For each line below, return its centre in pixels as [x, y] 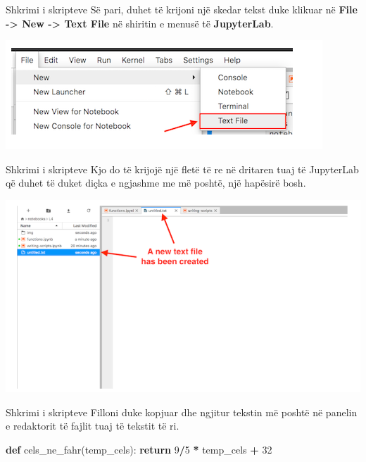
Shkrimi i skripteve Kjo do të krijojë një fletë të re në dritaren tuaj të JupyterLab [182, 169]
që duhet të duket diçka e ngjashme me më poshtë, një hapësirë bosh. [156, 183]
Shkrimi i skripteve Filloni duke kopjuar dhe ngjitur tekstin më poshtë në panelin [182, 412]
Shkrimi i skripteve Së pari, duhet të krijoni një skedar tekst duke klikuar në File [182, 9]
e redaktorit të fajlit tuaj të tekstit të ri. [93, 426]
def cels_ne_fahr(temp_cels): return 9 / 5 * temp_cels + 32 [139, 449]
